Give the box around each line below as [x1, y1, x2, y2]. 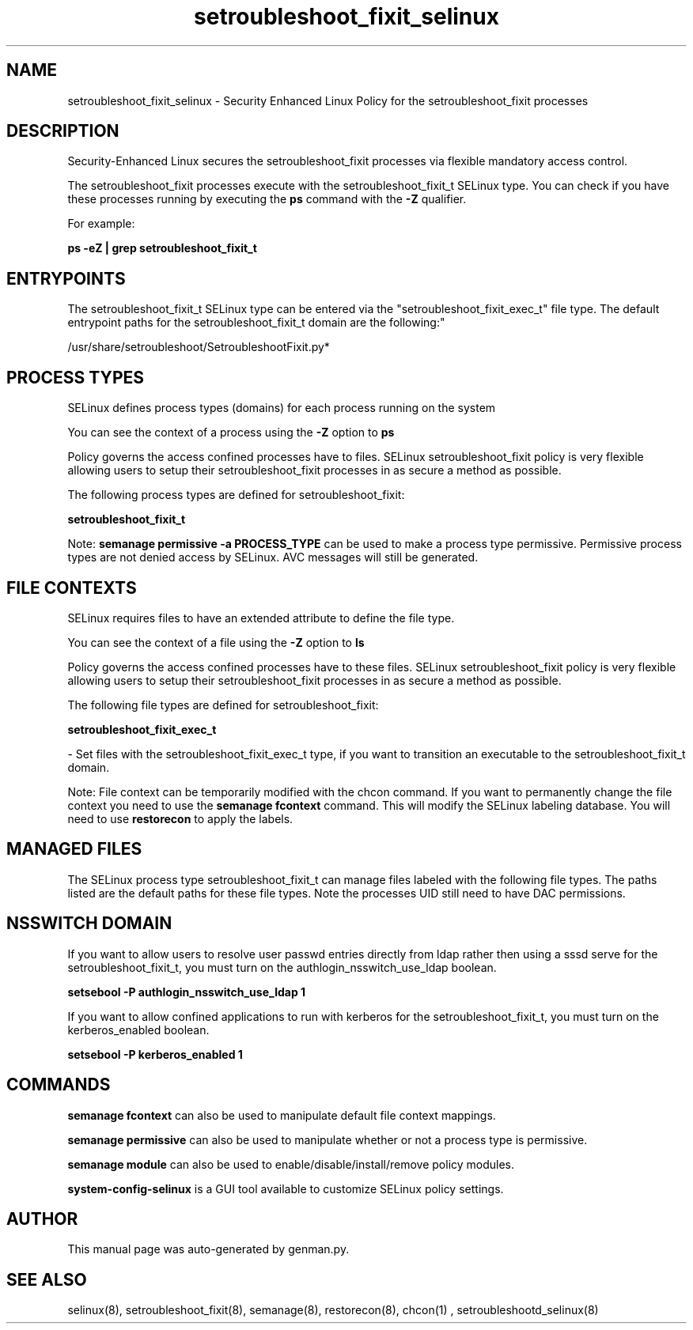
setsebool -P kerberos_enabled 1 [67, 1047, 243, 1061]
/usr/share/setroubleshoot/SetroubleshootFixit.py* [67, 340, 330, 354]
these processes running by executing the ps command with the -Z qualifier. [67, 192, 467, 206]
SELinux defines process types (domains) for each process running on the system [67, 401, 496, 415]
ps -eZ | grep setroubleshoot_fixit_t [67, 241, 257, 255]
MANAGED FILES [6, 839, 142, 860]
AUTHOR [6, 1208, 78, 1229]
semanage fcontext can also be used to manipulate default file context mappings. [67, 1108, 496, 1122]
